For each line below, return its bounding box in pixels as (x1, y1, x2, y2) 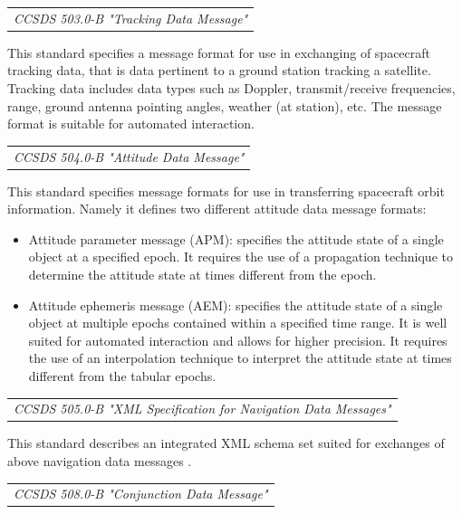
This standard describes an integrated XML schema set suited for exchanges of (7, 433, 445, 452)
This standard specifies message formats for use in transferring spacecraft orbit (7, 181, 445, 200)
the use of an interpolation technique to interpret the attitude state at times (28, 348, 452, 367)
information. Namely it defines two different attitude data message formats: (7, 199, 427, 218)
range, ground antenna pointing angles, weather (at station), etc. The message (7, 96, 442, 115)
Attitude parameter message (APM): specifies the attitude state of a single (28, 229, 444, 248)
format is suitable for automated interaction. (7, 114, 255, 133)
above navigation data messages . (7, 452, 192, 471)
